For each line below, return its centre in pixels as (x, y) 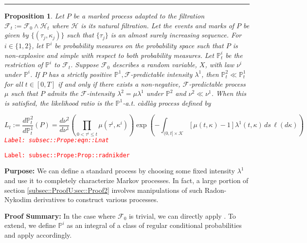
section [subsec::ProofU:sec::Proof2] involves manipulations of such (104, 190)
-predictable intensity (162, 74)
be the (234, 55)
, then (210, 74)
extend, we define (30, 225)
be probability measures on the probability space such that (139, 46)
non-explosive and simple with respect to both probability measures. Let (109, 55)
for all (14, 84)
